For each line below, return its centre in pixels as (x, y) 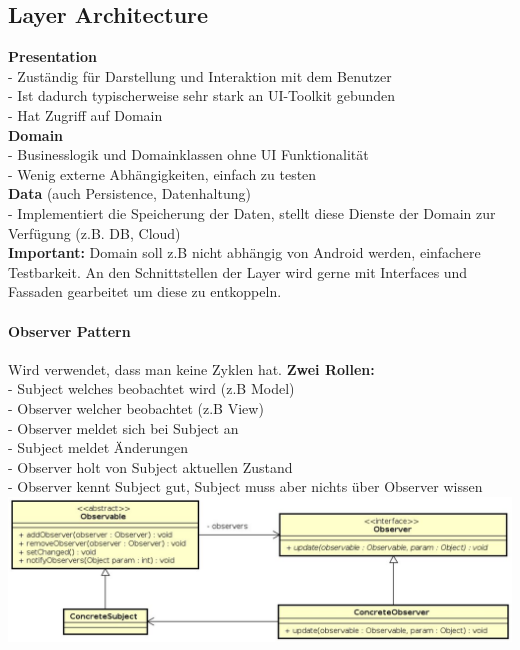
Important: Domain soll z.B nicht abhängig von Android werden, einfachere (244, 252)
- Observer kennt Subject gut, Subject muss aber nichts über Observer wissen (245, 486)
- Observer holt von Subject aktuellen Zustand (150, 466)
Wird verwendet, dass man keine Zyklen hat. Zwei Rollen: (191, 368)
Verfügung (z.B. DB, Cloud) (94, 232)
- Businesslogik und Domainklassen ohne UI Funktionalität (188, 154)
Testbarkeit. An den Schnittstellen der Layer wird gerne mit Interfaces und (238, 271)
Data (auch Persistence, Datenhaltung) (129, 193)
